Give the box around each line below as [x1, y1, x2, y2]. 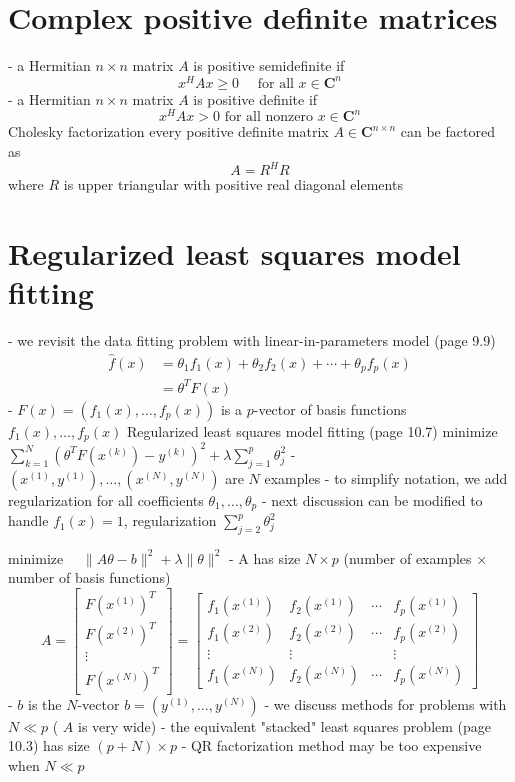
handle [8, 510, 49, 531]
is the [28, 693, 62, 714]
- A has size [229, 547, 301, 568]
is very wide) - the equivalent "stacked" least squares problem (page [77, 715, 492, 736]
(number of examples [343, 547, 472, 568]
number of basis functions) [8, 567, 171, 588]
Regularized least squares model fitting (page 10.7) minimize [126, 420, 498, 441]
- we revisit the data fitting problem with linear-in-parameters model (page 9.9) [8, 330, 496, 351]
